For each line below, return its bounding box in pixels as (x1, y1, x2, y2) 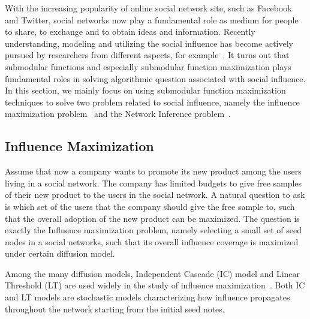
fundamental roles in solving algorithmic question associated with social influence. (5, 72, 306, 85)
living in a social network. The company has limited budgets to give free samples (5, 176, 302, 189)
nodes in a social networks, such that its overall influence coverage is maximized (5, 235, 299, 248)
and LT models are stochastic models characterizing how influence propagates (5, 291, 290, 303)
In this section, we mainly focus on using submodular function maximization (5, 84, 286, 97)
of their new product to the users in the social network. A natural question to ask (5, 188, 305, 201)
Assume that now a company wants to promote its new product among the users (5, 165, 302, 177)
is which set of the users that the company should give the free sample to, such (5, 200, 295, 212)
